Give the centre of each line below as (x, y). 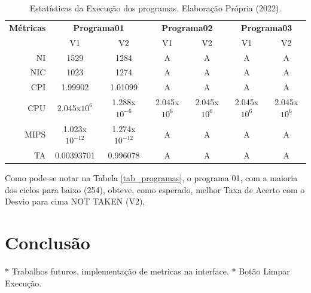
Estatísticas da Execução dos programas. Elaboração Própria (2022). (155, 8)
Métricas (28, 27)
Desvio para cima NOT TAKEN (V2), (75, 201)
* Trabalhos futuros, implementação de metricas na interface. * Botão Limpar (147, 271)
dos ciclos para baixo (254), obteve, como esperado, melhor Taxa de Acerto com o (155, 189)
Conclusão (48, 242)
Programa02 (187, 27)
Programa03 (266, 27)
